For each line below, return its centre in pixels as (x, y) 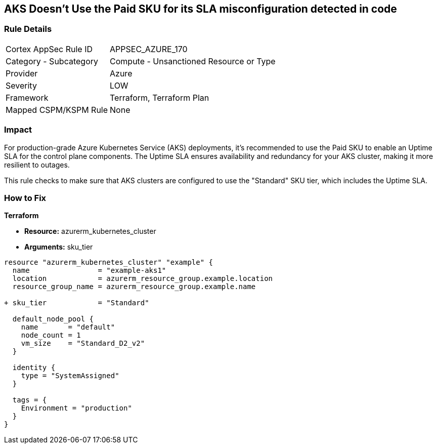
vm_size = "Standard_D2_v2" (83, 343)
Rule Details (28, 29)
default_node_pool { (53, 319)
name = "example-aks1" (89, 271)
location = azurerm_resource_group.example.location (143, 279)
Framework (27, 97)
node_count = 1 (51, 335)
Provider (22, 73)
